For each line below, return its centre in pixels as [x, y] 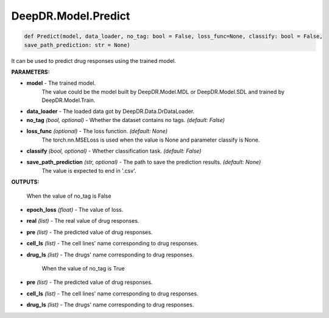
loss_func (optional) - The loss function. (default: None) [97, 131]
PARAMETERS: [30, 72]
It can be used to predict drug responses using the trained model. [94, 60]
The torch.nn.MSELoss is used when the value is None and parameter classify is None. [151, 140]
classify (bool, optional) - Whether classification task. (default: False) [114, 151]
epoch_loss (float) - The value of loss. [75, 209]
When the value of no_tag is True [83, 268]
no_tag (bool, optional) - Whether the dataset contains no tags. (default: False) [126, 120]
